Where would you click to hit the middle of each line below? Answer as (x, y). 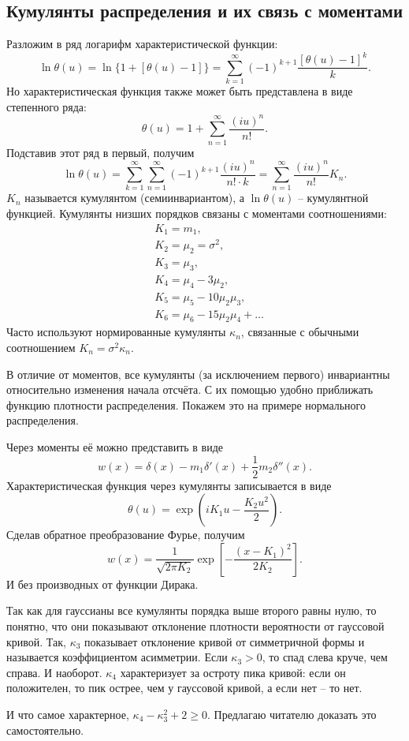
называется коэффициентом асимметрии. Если (117, 657)
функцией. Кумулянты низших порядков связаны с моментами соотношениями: (197, 213)
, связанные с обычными (300, 332)
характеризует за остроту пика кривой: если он (233, 672)
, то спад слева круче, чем (325, 657)
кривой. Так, (36, 641)
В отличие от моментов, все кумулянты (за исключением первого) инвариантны (198, 374)
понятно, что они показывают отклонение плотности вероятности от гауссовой (195, 625)
